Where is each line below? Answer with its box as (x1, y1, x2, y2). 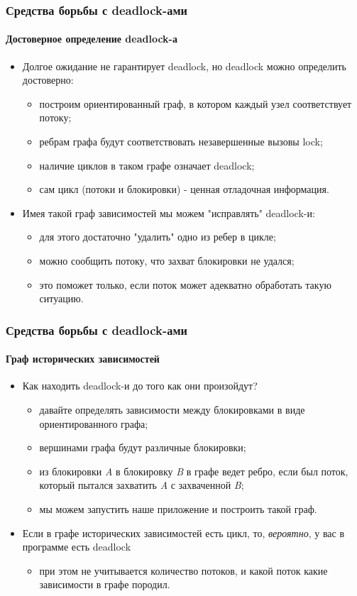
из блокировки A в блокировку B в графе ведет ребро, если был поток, (39, 463, 348, 478)
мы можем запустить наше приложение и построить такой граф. (39, 501, 317, 516)
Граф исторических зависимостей (6, 351, 160, 366)
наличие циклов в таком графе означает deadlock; (39, 158, 255, 172)
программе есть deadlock (22, 539, 131, 554)
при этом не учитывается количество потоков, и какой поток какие (39, 563, 328, 578)
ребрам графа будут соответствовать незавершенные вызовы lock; (39, 134, 323, 149)
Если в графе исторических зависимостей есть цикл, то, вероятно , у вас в (22, 525, 345, 540)
